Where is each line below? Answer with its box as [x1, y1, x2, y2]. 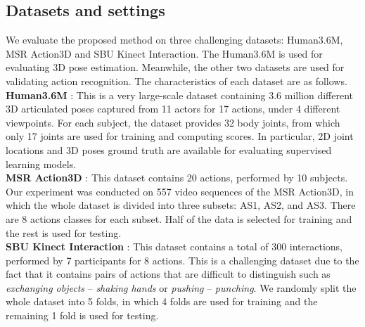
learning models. [6, 156, 77, 171]
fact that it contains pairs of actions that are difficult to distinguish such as [6, 267, 331, 281]
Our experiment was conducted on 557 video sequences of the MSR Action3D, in [6, 184, 354, 198]
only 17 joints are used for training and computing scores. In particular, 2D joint [6, 129, 354, 143]
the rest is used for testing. [6, 225, 122, 240]
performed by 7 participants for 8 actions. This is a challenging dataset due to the [6, 252, 359, 267]
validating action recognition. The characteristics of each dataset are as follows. [6, 73, 347, 88]
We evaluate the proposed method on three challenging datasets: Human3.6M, [6, 32, 343, 47]
